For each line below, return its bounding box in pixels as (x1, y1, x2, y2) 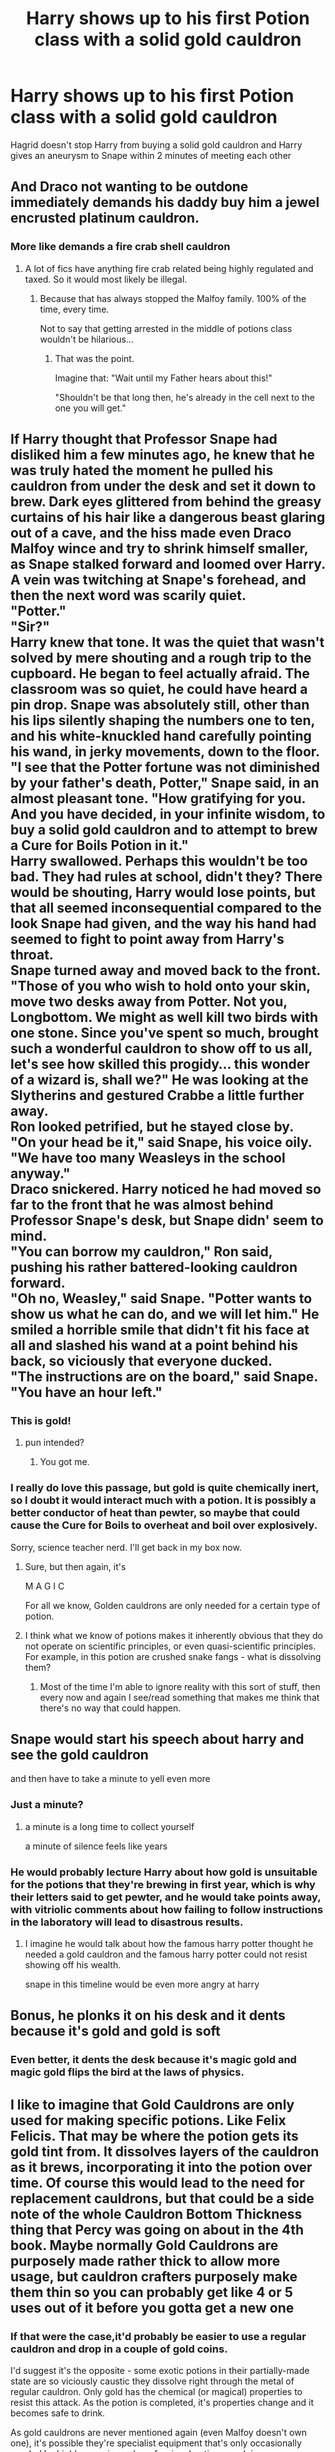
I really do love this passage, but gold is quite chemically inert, (10, 1481, 320, 1495)
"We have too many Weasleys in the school (10, 1150, 286, 1167)
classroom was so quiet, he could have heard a (10, 681, 308, 698)
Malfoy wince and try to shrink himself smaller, (10, 540, 309, 557)
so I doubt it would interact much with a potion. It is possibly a (10, 1493, 317, 1507)
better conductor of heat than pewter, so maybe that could (10, 1506, 300, 1520)
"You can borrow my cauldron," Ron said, (10, 1243, 273, 1261)
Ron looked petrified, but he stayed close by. (10, 1118, 295, 1136)
